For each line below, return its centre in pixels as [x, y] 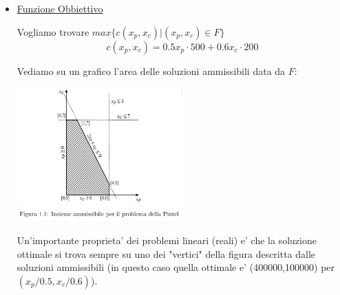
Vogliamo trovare [53, 31]
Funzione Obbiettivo [60, 8]
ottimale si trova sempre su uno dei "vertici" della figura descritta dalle [166, 253]
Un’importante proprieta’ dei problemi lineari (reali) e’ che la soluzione [167, 240]
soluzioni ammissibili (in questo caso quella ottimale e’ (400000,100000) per [176, 267]
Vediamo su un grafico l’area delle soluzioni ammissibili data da [151, 70]
